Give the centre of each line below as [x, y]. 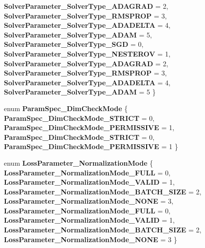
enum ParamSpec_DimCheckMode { [66, 108]
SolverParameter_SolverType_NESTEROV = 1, [87, 53]
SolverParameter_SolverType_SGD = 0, [74, 44]
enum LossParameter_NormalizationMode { [79, 162]
